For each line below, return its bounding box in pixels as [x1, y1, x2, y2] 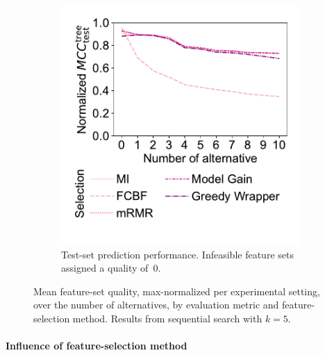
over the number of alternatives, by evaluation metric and [33, 297, 279, 312]
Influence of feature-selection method [6, 338, 187, 353]
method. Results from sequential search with [72, 311, 262, 325]
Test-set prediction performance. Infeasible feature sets [61, 247, 294, 261]
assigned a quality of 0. [61, 261, 161, 275]
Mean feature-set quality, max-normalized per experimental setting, [33, 283, 320, 298]
